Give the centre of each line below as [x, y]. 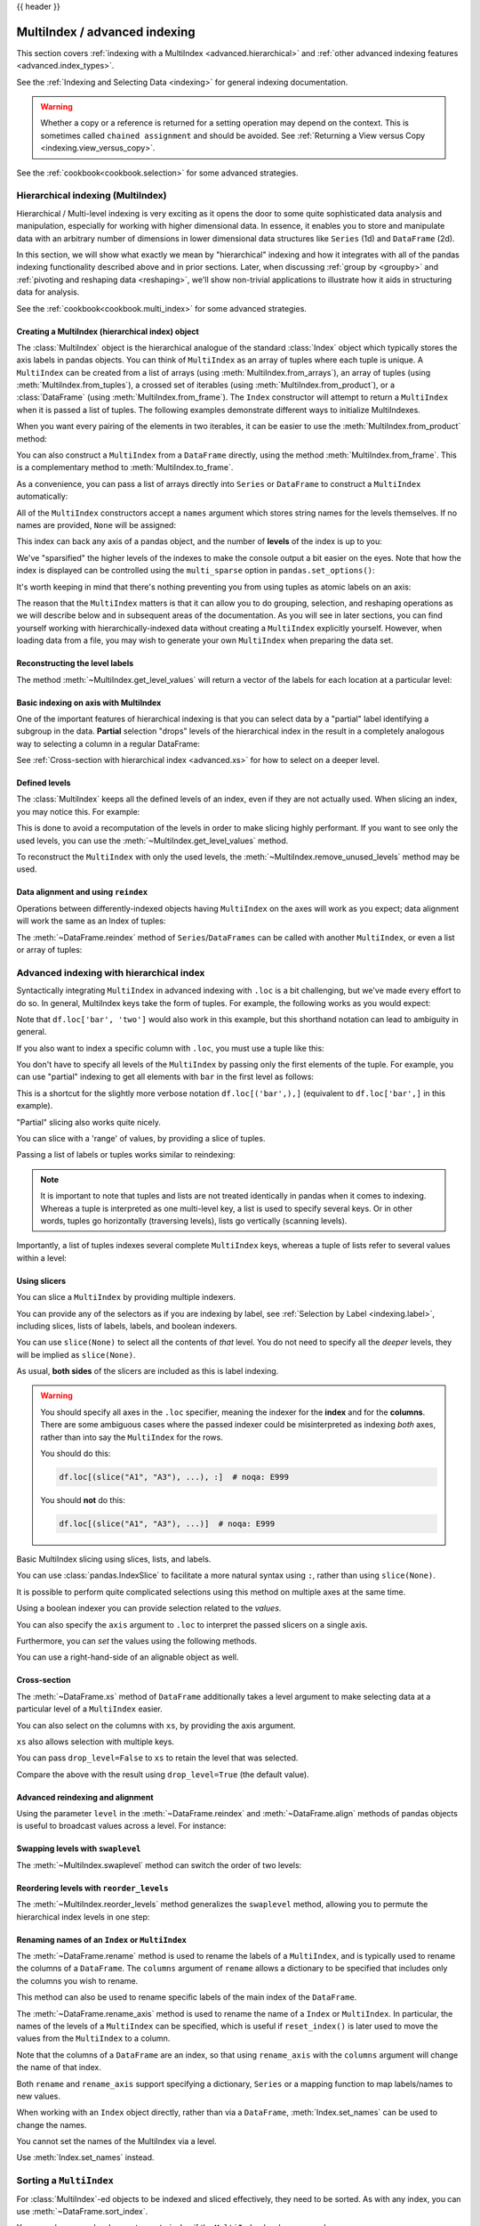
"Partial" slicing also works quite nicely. [89, 1122]
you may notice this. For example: [78, 811]
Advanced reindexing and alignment [85, 1797]
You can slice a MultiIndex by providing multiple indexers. [126, 1297]
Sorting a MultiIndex [65, 2181]
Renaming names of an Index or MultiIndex [101, 1939]
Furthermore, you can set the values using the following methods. [137, 1641]
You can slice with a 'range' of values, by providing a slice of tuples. [141, 1139]
